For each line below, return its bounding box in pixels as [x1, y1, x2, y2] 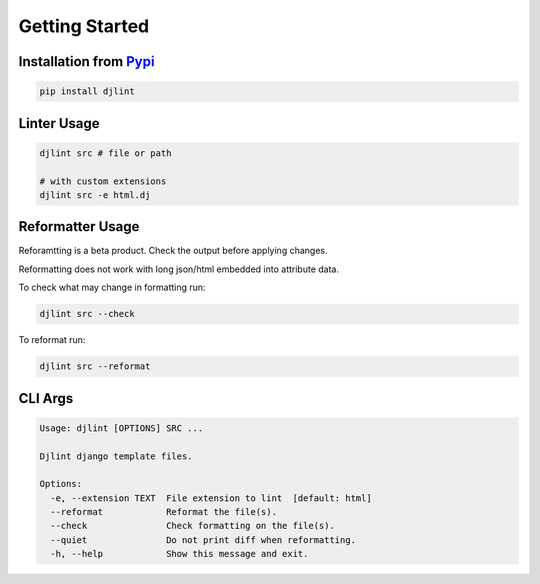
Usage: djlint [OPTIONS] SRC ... [39, 422, 204, 434]
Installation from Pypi [18, 53, 155, 70]
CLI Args [18, 390, 74, 407]
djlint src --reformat [39, 361, 151, 372]
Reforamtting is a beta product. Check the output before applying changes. [18, 245, 328, 257]
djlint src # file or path [39, 147, 172, 159]
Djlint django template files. [39, 450, 194, 462]
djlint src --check [39, 308, 135, 320]
